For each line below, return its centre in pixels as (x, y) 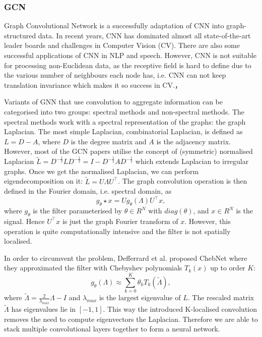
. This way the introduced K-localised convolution (180, 309)
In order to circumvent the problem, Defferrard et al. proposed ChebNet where (126, 258)
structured (20, 35)
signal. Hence (24, 221)
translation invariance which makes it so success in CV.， (93, 85)
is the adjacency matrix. (193, 141)
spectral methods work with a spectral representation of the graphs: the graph (125, 121)
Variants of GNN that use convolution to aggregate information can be (113, 102)
